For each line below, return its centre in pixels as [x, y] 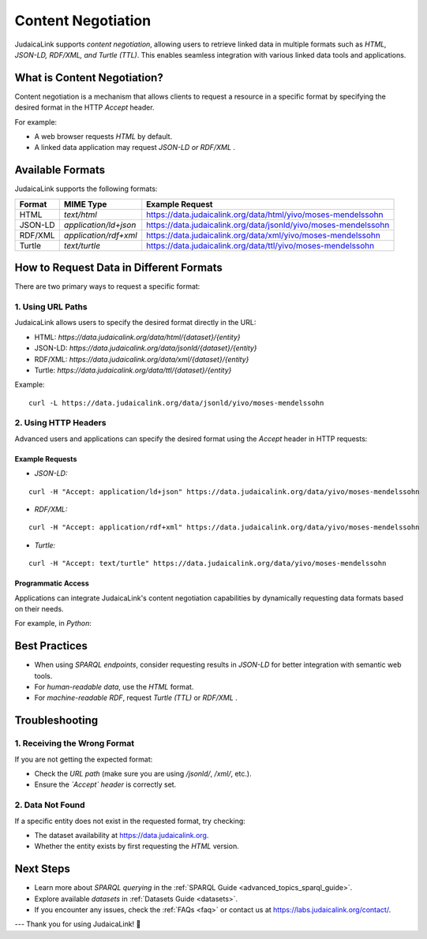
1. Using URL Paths [51, 306]
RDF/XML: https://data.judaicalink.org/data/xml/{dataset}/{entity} [142, 359]
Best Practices [51, 646]
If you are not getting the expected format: [84, 759]
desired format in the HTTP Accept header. [84, 107]
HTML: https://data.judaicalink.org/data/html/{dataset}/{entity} [137, 337]
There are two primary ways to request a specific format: [107, 286]
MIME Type [85, 204]
